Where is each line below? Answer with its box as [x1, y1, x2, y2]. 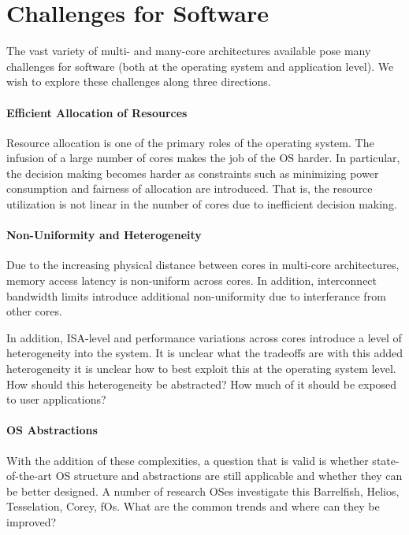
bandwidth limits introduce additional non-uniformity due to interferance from [6, 287, 386, 304]
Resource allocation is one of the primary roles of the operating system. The [6, 134, 374, 150]
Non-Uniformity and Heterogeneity [6, 227, 202, 243]
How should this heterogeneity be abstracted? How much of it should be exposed [6, 375, 397, 392]
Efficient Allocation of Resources [6, 104, 188, 120]
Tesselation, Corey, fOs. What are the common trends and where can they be [6, 498, 380, 515]
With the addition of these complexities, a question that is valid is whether [6, 452, 369, 468]
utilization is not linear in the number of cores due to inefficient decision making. [6, 196, 397, 212]
